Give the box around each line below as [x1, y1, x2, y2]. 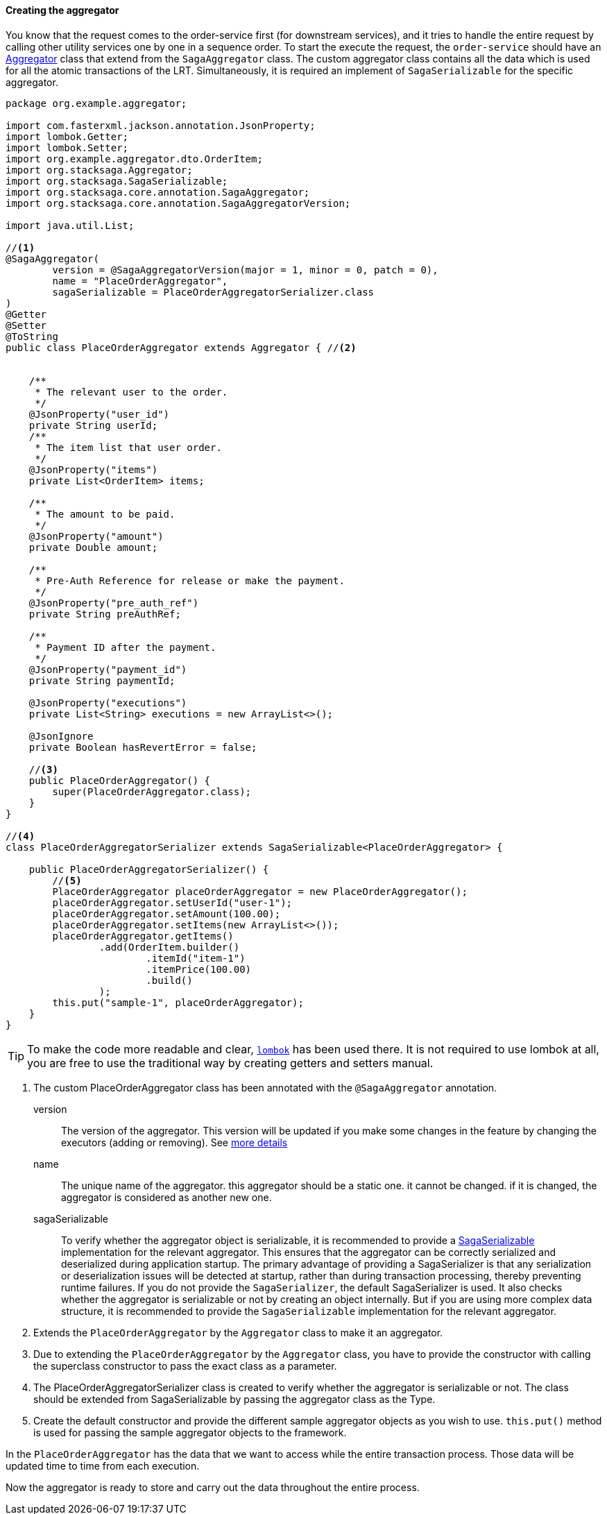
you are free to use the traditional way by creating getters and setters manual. [27, 1055, 434, 1070]
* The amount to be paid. [35, 508, 176, 520]
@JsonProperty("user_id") [28, 408, 170, 420]
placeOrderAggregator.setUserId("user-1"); [52, 896, 293, 908]
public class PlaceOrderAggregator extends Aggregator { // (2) [6, 341, 357, 353]
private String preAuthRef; [28, 608, 181, 620]
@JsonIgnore [28, 730, 94, 742]
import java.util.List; [6, 219, 135, 231]
